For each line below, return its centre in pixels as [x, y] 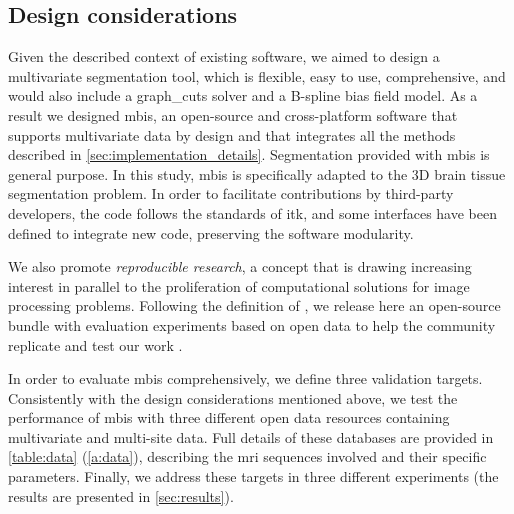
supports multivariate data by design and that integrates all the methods [232, 134]
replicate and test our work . [95, 344]
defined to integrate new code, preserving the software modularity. [211, 232]
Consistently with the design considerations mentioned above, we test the [233, 397]
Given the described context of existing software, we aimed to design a [224, 56]
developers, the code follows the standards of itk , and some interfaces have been [253, 212]
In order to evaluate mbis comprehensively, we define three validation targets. [245, 378]
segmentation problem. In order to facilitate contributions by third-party [231, 193]
